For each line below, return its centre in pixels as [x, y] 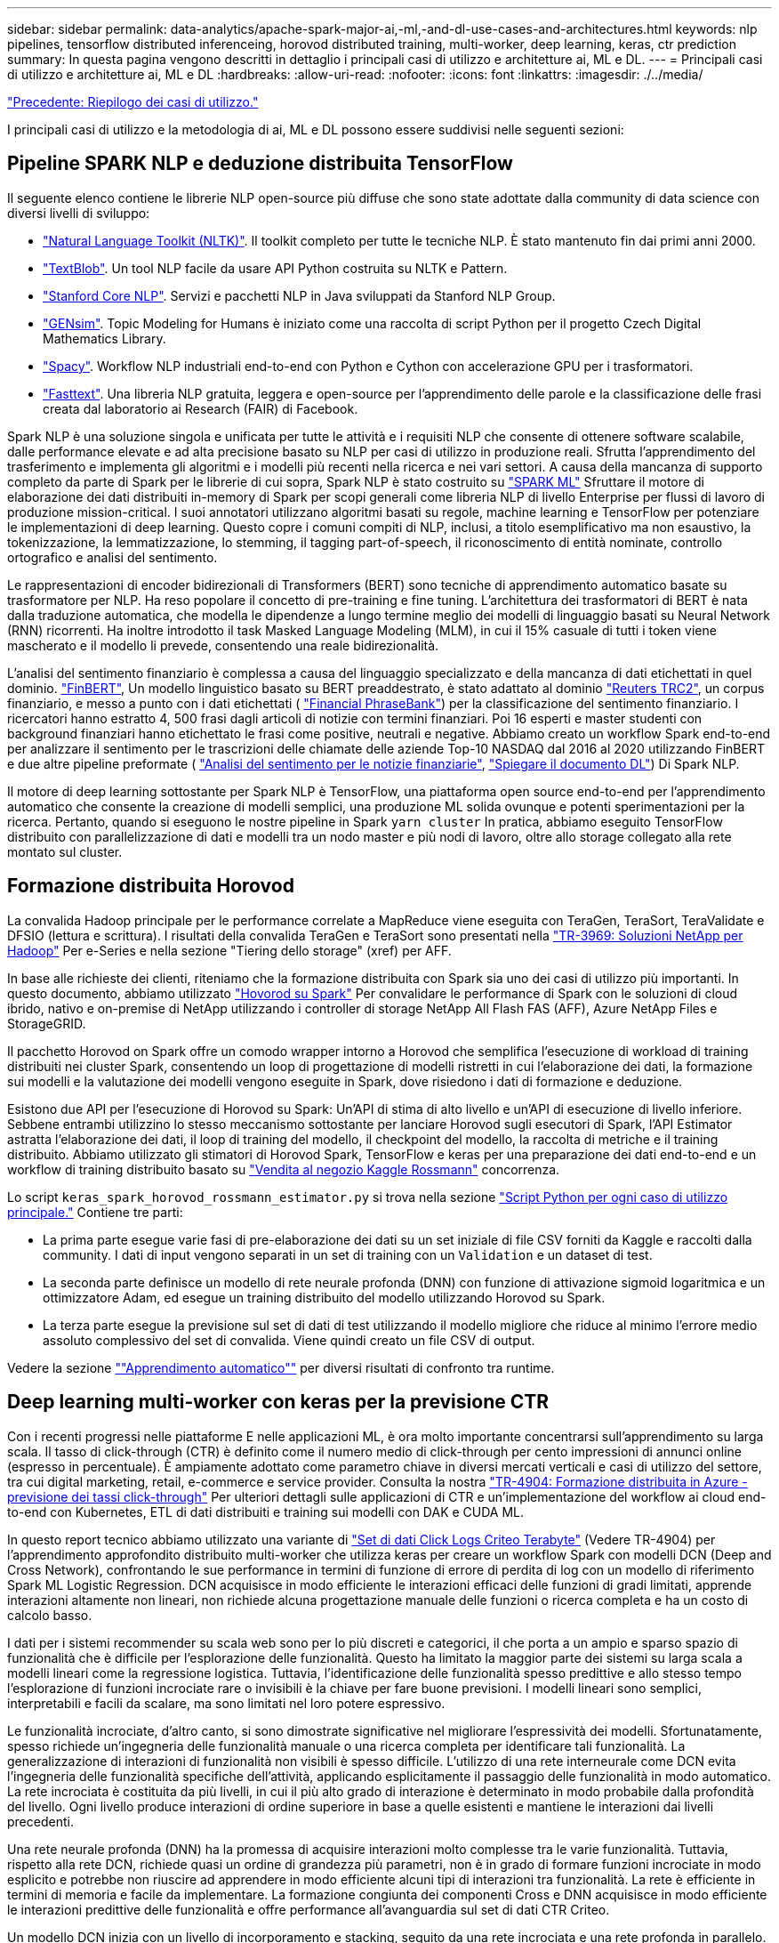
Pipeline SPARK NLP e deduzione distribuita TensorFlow [260, 164]
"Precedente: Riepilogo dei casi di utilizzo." [133, 102]
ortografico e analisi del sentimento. [112, 557]
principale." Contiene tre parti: [95, 1212]
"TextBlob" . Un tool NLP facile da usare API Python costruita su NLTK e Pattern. [275, 268]
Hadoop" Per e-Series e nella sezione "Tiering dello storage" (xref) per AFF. [229, 950]
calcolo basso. [50, 1615]
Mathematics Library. [104, 338]
